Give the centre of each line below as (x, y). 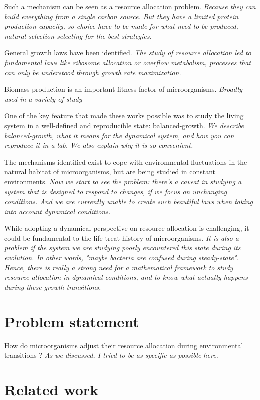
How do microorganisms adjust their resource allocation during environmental (124, 345)
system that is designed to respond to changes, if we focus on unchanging (116, 191)
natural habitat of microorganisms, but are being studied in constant (110, 172)
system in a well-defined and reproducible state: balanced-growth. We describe (124, 125)
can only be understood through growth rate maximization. (93, 72)
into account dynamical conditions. (58, 211)
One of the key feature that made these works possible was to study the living (124, 116)
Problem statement (72, 321)
